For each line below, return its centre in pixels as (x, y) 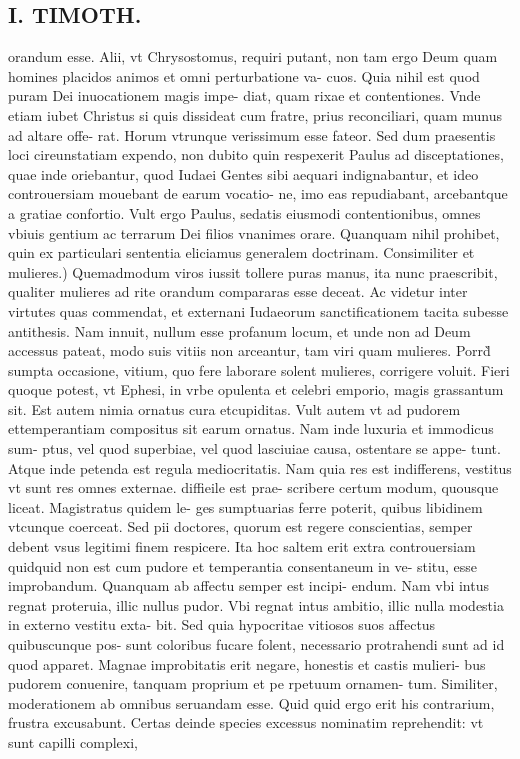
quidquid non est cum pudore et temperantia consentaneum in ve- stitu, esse (243, 565)
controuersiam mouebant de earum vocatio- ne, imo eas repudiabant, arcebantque (258, 193)
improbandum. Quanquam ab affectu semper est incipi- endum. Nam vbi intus (248, 585)
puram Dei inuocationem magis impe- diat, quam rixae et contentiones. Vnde (244, 95)
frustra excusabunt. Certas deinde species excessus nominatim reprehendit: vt (246, 722)
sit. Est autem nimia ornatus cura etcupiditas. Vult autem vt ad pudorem (234, 408)
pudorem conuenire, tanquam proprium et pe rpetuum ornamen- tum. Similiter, (253, 683)
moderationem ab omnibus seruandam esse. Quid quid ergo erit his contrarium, (251, 702)
